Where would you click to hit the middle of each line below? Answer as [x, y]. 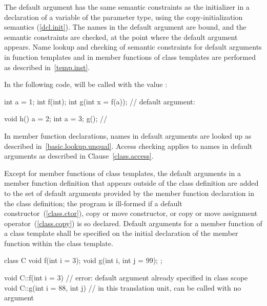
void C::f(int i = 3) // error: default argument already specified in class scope [126, 278]
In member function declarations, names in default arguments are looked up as [128, 135]
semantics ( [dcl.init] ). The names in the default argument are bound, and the [125, 27]
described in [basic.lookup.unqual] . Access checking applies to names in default [128, 146]
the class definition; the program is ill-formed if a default [93, 203]
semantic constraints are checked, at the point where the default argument [121, 37]
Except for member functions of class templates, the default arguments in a [122, 173]
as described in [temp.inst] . [47, 67]
